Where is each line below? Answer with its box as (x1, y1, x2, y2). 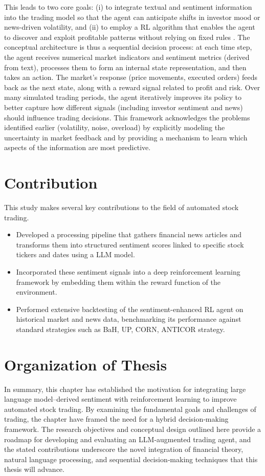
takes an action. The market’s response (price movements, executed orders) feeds (4, 72, 257, 82)
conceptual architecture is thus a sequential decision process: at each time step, (4, 42, 252, 52)
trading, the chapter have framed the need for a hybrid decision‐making (4, 413, 229, 424)
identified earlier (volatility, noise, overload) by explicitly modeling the (4, 122, 225, 133)
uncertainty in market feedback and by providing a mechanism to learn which (4, 132, 248, 142)
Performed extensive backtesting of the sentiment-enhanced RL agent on (16, 303, 244, 314)
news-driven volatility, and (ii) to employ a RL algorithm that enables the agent (4, 22, 255, 32)
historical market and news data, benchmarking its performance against (16, 314, 241, 324)
